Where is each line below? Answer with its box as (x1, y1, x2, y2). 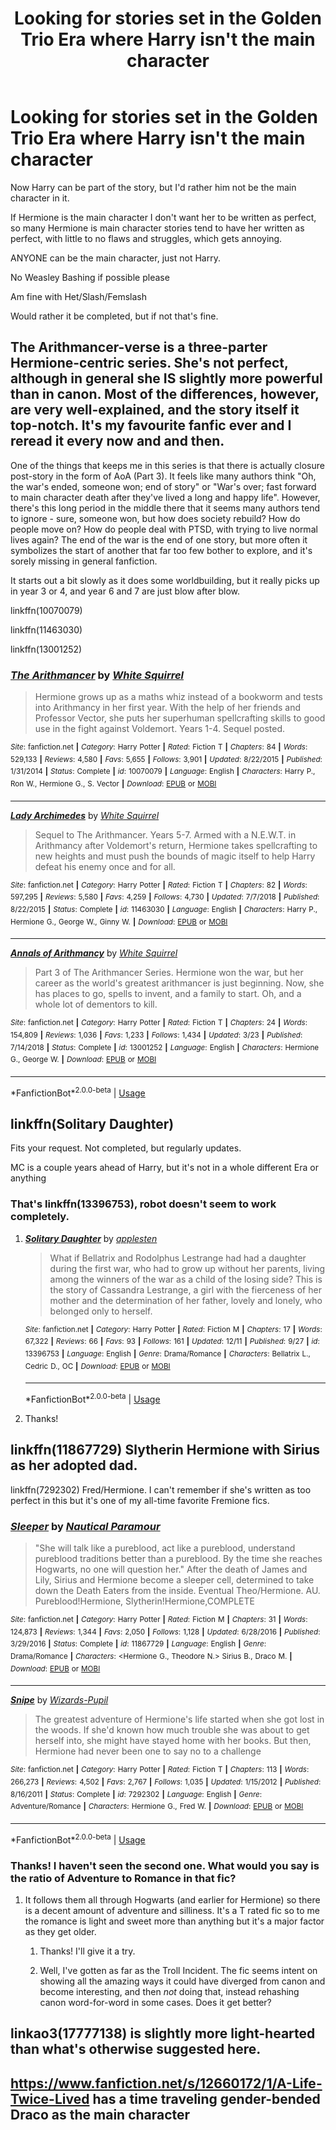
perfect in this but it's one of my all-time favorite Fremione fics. (10, 1494, 270, 1506)
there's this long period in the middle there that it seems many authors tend (10, 502, 321, 514)
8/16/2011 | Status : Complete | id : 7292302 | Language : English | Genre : (10, 1789, 263, 1799)
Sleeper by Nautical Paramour (10, 1519, 161, 1533)
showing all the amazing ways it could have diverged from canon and (39, 1975, 326, 1987)
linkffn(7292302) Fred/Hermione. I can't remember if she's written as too (10, 1483, 312, 1496)
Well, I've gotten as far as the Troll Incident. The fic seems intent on (39, 1964, 318, 1976)
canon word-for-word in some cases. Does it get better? (39, 1996, 272, 2008)
